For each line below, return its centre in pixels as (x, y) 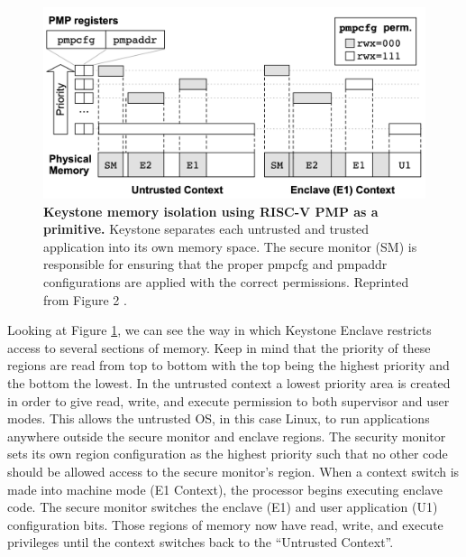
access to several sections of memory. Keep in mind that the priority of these (219, 347)
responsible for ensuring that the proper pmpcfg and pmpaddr (215, 264)
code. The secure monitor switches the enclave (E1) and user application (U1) (223, 507)
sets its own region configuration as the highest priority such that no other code (228, 454)
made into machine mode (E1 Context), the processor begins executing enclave (225, 489)
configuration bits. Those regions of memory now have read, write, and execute (225, 524)
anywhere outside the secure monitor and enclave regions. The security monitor (227, 436)
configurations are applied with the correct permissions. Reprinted (226, 281)
